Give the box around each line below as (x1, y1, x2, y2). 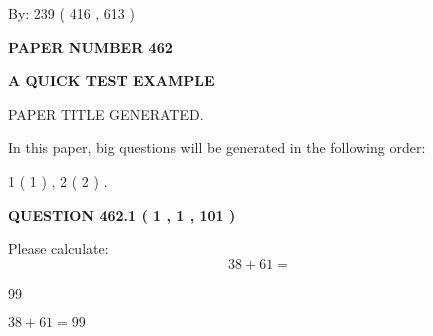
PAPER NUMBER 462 (8, 36, 173, 57)
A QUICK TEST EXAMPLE (8, 70, 215, 91)
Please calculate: (8, 238, 109, 259)
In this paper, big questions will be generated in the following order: (8, 137, 426, 158)
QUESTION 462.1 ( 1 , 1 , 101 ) (8, 204, 236, 225)
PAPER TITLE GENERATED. (8, 103, 204, 124)
